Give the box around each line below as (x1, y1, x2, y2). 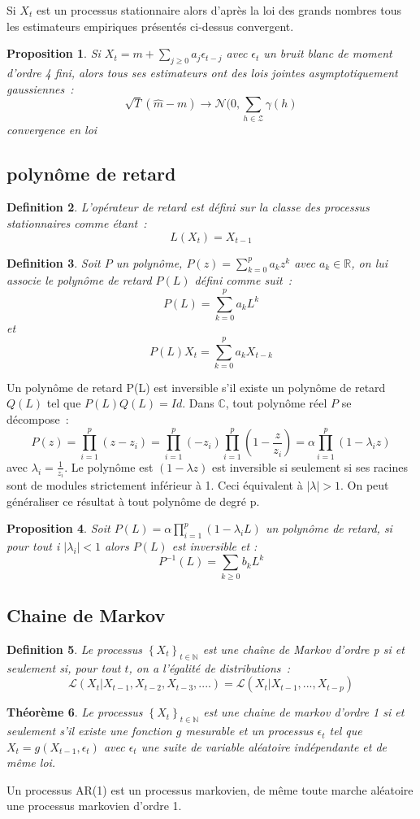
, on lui (351, 254, 388, 271)
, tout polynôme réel (225, 394, 327, 412)
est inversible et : (171, 538, 258, 555)
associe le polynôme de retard (6, 272, 152, 289)
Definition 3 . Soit (6, 254, 101, 271)
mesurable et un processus (185, 722, 314, 739)
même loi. (6, 754, 56, 771)
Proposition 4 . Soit (6, 520, 110, 537)
